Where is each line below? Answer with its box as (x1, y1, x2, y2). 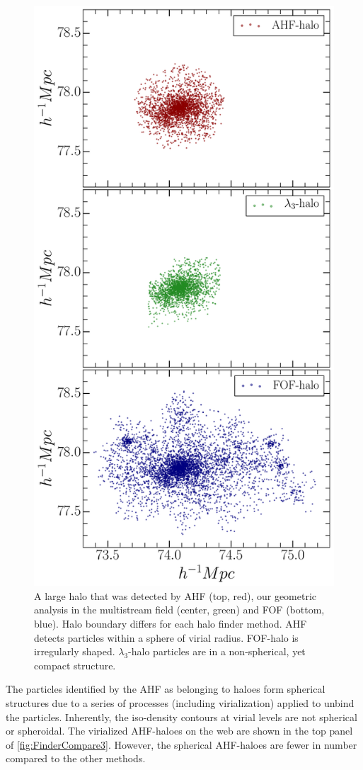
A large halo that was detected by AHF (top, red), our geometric (34, 588, 317, 603)
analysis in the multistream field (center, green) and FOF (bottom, (34, 602, 325, 617)
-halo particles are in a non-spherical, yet (128, 644, 306, 659)
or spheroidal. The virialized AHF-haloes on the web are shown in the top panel (6, 723, 353, 738)
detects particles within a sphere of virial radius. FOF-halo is (34, 630, 299, 645)
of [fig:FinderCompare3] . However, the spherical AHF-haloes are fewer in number (6, 737, 357, 752)
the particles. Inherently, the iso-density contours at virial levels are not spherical (6, 709, 357, 724)
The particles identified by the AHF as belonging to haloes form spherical (6, 681, 325, 696)
